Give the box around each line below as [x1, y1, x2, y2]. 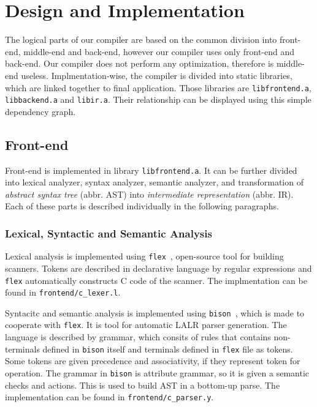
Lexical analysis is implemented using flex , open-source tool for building [5, 250, 284, 263]
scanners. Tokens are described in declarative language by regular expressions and [5, 261, 312, 274]
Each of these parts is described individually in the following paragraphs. [5, 200, 279, 212]
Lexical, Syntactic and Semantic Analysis [5, 225, 212, 241]
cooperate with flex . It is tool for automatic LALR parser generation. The [5, 318, 287, 331]
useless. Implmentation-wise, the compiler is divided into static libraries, [21, 69, 292, 81]
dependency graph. [5, 105, 76, 118]
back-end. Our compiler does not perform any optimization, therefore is [5, 57, 274, 70]
